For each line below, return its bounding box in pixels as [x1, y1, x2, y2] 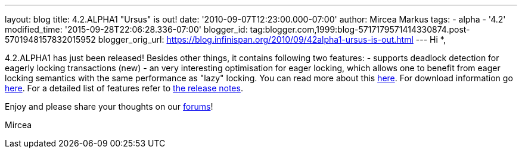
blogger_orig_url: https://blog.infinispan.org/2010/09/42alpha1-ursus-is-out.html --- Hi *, [98, 34, 446, 44]
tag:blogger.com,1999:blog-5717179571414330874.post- [250, 24, 470, 34]
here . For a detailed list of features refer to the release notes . [5, 83, 243, 93]
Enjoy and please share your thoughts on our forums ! [5, 101, 213, 111]
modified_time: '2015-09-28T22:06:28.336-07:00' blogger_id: [5, 24, 248, 34]
